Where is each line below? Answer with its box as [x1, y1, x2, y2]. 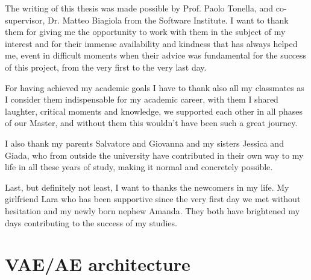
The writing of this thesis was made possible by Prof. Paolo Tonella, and [5, 2, 274, 14]
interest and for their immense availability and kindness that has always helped [5, 37, 298, 49]
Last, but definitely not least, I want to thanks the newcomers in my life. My [5, 180, 289, 193]
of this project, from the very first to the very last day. [5, 60, 207, 73]
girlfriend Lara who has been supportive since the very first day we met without [5, 192, 301, 205]
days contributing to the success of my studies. [5, 216, 177, 229]
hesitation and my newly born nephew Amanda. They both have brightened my [5, 204, 300, 217]
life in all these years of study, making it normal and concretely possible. [5, 161, 273, 173]
